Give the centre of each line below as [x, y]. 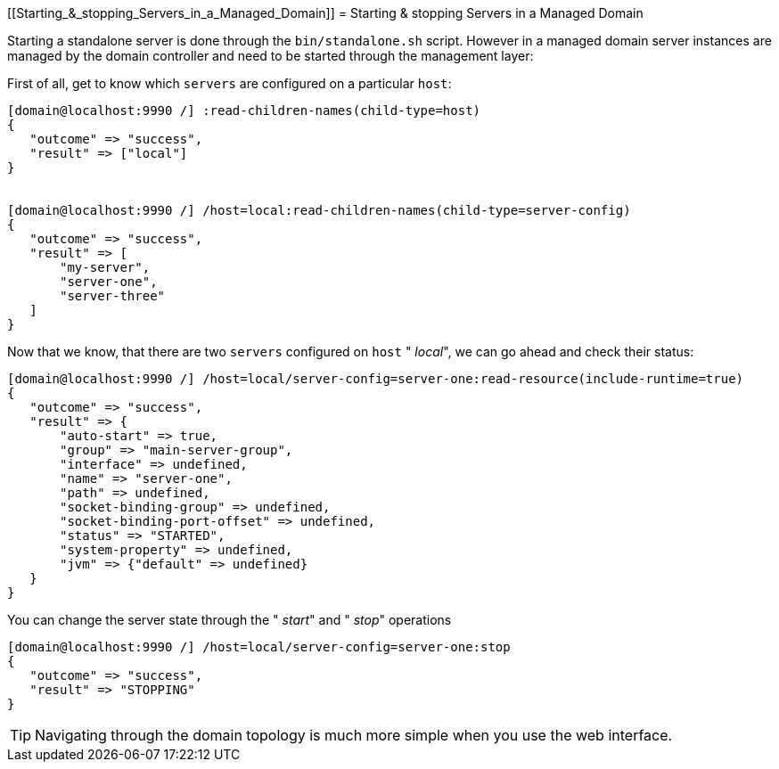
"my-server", [105, 267]
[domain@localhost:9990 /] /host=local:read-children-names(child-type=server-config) [319, 210]
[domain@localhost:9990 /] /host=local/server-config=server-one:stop [259, 647]
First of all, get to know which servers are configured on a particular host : [230, 83]
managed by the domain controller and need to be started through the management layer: [271, 56]
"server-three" [113, 296]
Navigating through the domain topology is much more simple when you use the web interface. [354, 735]
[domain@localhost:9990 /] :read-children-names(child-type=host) [244, 110]
